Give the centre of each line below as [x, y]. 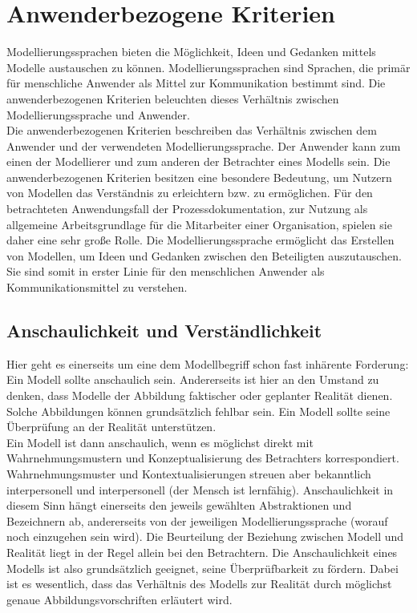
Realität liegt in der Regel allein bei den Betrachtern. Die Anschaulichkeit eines [202, 552]
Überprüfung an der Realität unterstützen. [111, 427]
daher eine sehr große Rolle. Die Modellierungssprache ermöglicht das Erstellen [200, 240]
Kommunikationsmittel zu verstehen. [97, 287]
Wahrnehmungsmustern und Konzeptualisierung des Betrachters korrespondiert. [203, 458]
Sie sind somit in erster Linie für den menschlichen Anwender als [166, 271]
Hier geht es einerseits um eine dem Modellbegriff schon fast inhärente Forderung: [208, 363]
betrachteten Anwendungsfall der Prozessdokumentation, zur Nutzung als [187, 209]
